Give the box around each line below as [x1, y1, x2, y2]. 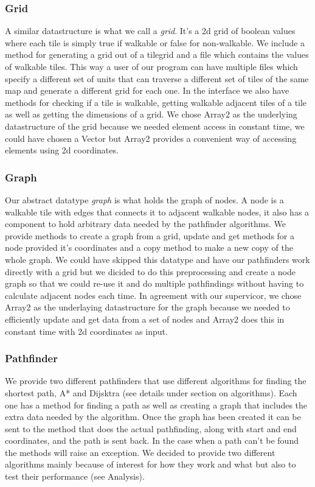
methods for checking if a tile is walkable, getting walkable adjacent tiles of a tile [5, 96, 307, 108]
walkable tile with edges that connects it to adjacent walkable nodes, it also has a [5, 205, 310, 218]
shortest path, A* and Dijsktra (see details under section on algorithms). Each [5, 386, 297, 399]
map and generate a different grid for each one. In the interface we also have [5, 84, 289, 97]
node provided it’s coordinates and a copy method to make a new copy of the [5, 241, 293, 254]
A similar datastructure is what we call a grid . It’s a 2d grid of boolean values [5, 24, 296, 37]
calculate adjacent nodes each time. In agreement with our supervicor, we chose [5, 289, 302, 301]
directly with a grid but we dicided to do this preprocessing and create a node [5, 265, 296, 278]
